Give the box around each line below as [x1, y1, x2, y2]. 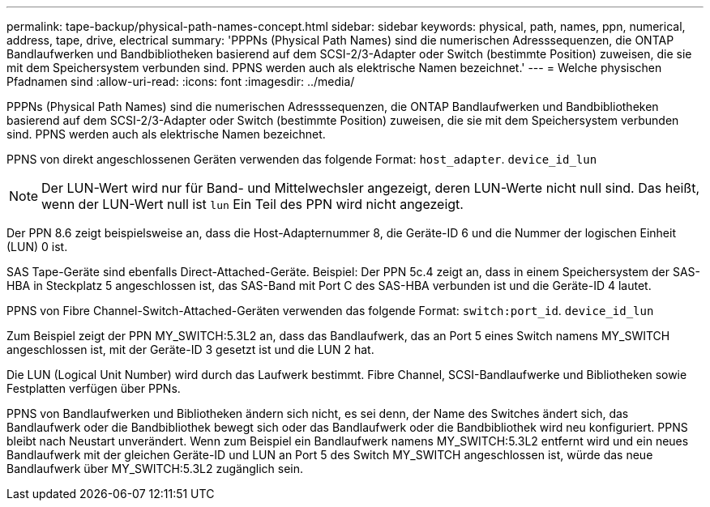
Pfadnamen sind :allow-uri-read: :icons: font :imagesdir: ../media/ [6, 75, 355, 88]
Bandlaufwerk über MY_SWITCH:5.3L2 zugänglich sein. [6, 462, 304, 475]
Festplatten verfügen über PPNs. [6, 381, 181, 395]
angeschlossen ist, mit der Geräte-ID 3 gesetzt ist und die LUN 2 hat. [6, 343, 374, 356]
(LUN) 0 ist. [6, 240, 68, 253]
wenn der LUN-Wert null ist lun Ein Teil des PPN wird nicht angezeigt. [41, 196, 464, 212]
